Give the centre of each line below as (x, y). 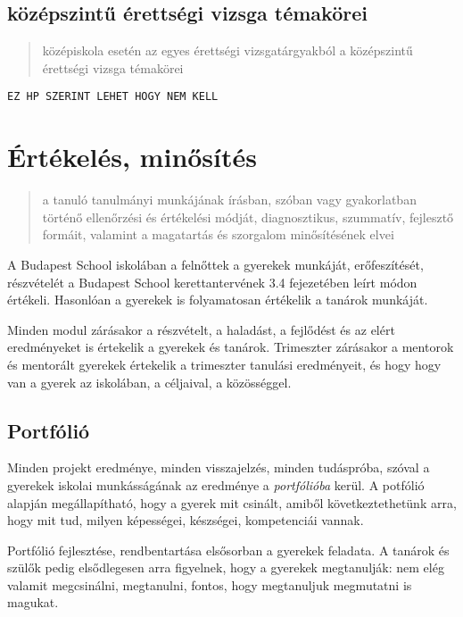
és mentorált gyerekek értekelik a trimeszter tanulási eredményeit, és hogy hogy (224, 364)
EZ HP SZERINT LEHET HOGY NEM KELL (113, 97)
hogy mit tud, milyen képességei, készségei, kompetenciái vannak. (186, 520)
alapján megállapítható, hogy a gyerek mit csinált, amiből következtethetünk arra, (232, 502)
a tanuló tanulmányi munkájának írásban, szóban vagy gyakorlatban (229, 200)
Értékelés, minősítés (132, 157)
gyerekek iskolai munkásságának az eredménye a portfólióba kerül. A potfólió (216, 484)
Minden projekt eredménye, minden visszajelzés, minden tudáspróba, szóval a (219, 467)
